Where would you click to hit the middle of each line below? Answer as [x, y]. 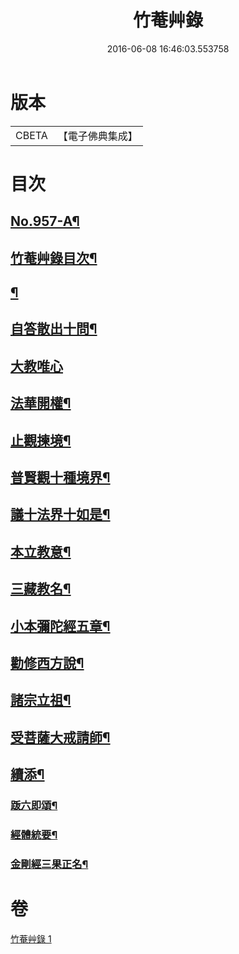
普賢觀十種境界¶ [60, 477]
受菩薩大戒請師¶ [60, 737]
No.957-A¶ [45, 221]
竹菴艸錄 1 [31, 938]
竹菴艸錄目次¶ [54, 257]
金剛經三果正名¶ [49, 864]
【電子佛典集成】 [97, 136]
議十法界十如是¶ [60, 514]
